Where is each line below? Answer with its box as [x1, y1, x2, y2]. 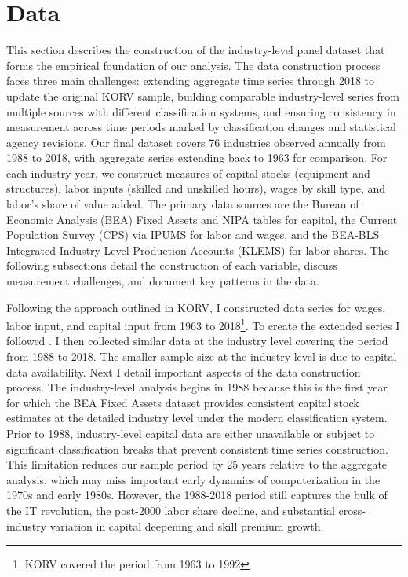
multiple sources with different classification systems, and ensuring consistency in [6, 103, 396, 119]
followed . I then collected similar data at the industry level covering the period [6, 333, 388, 349]
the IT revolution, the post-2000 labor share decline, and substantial [6, 502, 335, 518]
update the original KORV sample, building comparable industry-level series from [6, 87, 399, 104]
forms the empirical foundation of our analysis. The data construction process [6, 57, 381, 73]
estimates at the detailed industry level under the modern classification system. [6, 410, 388, 426]
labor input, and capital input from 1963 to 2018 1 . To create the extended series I [6, 315, 400, 333]
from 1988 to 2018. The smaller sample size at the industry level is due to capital [6, 348, 397, 365]
